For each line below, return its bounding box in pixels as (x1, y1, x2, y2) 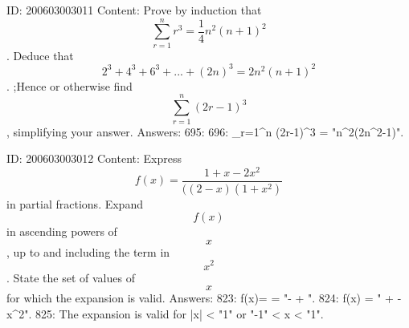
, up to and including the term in (6, 243, 170, 260)
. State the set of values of (6, 269, 135, 285)
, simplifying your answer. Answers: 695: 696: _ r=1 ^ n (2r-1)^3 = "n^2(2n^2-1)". (6, 123, 404, 140)
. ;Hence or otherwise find (6, 77, 133, 94)
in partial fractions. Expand (6, 195, 143, 212)
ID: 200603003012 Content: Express (6, 150, 182, 167)
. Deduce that (6, 47, 74, 63)
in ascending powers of (6, 223, 117, 240)
